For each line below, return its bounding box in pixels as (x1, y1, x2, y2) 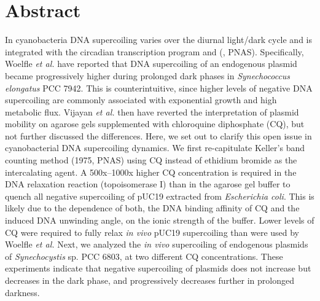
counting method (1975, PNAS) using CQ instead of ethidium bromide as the (5, 154, 297, 166)
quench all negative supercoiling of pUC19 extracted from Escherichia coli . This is (5, 189, 314, 202)
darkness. (5, 286, 40, 299)
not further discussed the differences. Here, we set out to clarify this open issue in (5, 129, 312, 142)
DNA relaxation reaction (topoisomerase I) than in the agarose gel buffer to (5, 178, 291, 190)
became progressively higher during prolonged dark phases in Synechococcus (5, 69, 291, 82)
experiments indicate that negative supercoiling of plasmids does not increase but (5, 262, 311, 275)
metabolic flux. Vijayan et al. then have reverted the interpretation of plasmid (5, 105, 299, 118)
